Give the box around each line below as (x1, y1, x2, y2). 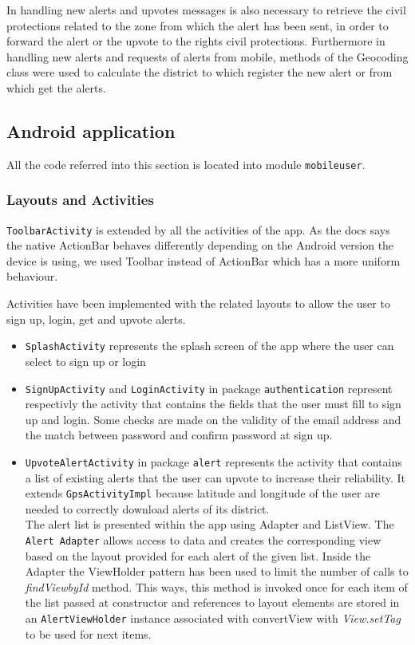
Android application (6, 118, 176, 143)
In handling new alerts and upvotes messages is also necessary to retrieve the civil (6, 2, 406, 18)
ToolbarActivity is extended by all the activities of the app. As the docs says (6, 221, 390, 238)
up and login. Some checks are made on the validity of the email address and (25, 411, 401, 427)
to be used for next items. (25, 625, 152, 642)
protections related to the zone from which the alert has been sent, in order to (6, 17, 389, 33)
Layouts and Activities (6, 190, 154, 210)
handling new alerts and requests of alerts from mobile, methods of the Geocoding (6, 48, 409, 65)
